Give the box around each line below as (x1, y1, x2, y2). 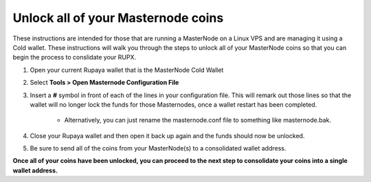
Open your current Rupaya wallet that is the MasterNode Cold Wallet (30, 66, 224, 74)
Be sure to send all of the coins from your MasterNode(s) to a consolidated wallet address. (30, 144, 286, 153)
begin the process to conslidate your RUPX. (12, 53, 137, 62)
